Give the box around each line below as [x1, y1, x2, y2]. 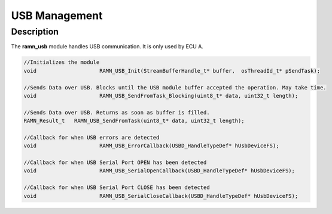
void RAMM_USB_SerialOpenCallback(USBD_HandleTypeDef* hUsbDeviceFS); [23, 168, 296, 174]
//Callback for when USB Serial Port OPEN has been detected [23, 159, 207, 166]
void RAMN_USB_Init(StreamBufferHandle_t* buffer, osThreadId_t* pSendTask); [23, 67, 320, 74]
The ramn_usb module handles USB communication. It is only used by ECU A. [11, 43, 203, 50]
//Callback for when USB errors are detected [23, 134, 160, 141]
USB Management [11, 9, 103, 22]
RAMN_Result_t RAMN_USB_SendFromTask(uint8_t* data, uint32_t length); [23, 117, 245, 125]
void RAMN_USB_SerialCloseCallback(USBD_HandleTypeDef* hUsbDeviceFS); [23, 193, 299, 199]
